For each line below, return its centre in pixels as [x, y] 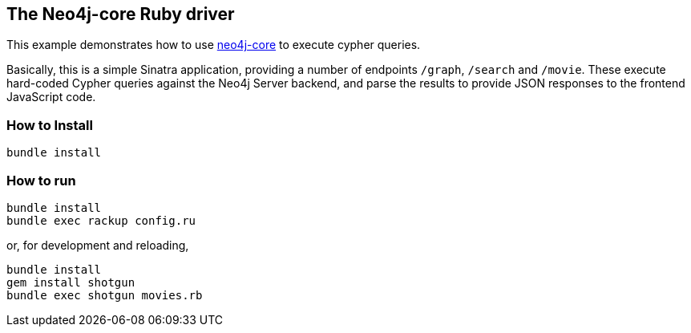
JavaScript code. [51, 97]
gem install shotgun [71, 282]
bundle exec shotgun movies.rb [105, 295]
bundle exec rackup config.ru [101, 220]
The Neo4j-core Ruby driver [121, 14]
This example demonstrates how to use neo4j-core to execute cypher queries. [214, 45]
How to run [41, 180]
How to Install [50, 125]
